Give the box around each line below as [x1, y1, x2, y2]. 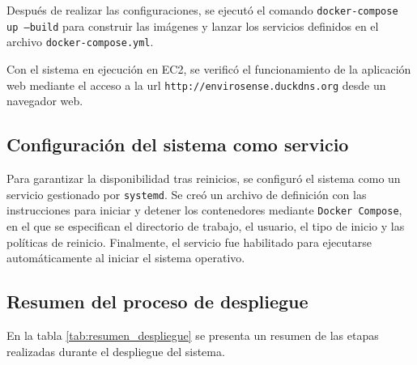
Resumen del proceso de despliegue [6, 289, 308, 314]
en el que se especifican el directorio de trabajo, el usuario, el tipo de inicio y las [6, 217, 405, 234]
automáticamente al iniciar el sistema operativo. [6, 249, 245, 266]
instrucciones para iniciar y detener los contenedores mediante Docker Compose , [6, 202, 402, 219]
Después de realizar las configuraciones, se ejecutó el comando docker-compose [6, 2, 398, 18]
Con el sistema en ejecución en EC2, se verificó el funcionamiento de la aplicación [6, 60, 411, 77]
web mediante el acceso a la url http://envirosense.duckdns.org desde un [6, 76, 386, 93]
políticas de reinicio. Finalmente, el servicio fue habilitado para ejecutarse [6, 233, 372, 250]
